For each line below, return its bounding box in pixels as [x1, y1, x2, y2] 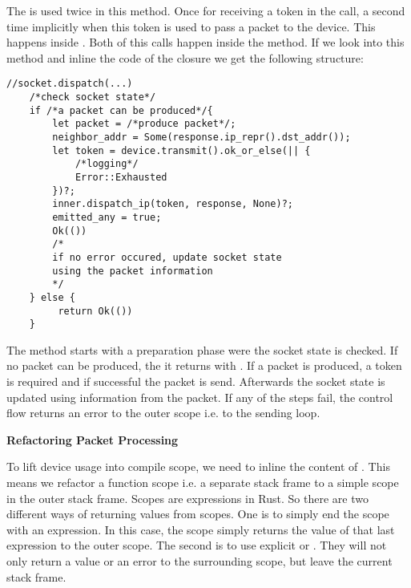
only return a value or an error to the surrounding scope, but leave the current [6, 552, 393, 569]
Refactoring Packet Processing [6, 431, 179, 448]
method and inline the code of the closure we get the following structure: [6, 49, 364, 66]
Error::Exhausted [75, 171, 167, 183]
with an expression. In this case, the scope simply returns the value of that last [6, 521, 395, 537]
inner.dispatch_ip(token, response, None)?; [52, 198, 293, 210]
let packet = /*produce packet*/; [52, 118, 236, 130]
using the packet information [52, 265, 213, 277]
